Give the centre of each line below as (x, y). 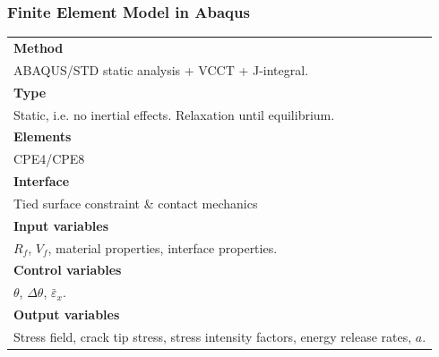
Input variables (61, 225)
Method (39, 47)
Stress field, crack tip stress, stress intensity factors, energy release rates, (213, 336)
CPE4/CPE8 (49, 159)
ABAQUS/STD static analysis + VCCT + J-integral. (161, 69)
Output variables (67, 314)
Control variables (68, 270)
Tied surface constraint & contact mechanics (136, 203)
